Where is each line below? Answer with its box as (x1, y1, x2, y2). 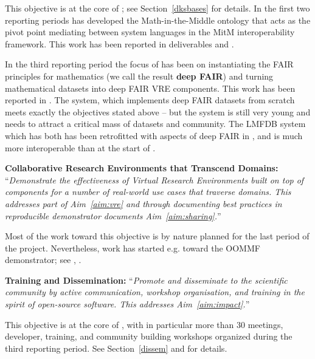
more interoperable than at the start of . (5, 141, 156, 154)
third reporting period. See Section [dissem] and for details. (5, 341, 227, 354)
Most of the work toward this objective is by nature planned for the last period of (5, 230, 310, 242)
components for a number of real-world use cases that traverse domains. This (5, 185, 291, 198)
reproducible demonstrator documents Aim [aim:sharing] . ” (5, 209, 221, 222)
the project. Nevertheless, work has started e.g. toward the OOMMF (5, 241, 260, 254)
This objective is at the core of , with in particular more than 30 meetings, (5, 318, 283, 330)
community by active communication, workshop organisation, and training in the (5, 285, 305, 298)
